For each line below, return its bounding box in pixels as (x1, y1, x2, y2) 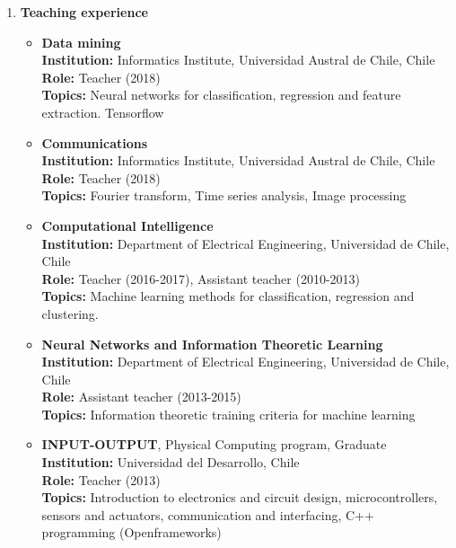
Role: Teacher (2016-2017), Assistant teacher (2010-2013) (41, 269, 361, 287)
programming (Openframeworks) (41, 523, 222, 542)
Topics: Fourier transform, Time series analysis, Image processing (41, 186, 407, 205)
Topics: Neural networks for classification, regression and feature (41, 85, 401, 104)
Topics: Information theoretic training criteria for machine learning (41, 404, 416, 423)
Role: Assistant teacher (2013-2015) (41, 387, 241, 406)
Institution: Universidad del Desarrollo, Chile (41, 453, 300, 472)
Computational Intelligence (41, 216, 214, 234)
